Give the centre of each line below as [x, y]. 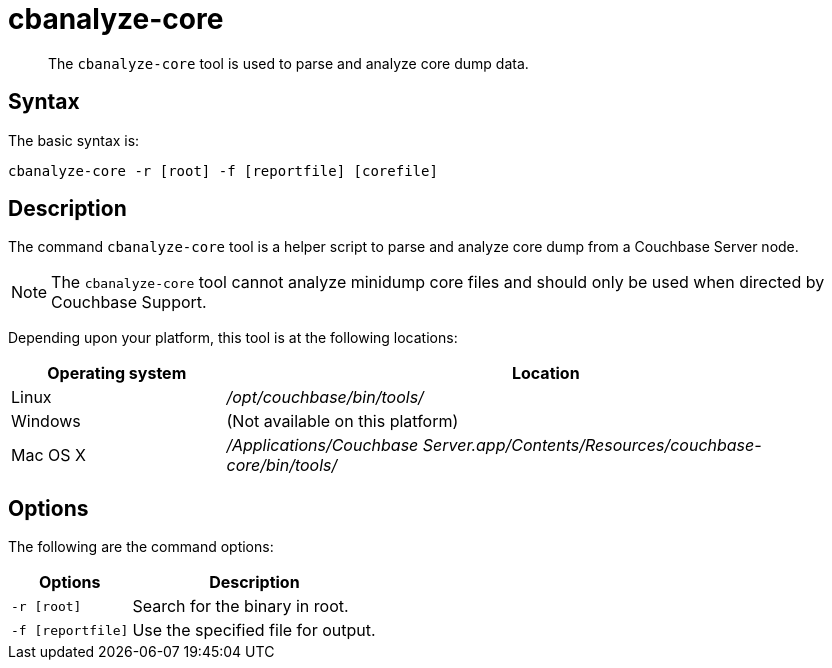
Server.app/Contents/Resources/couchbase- [592, 445]
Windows [46, 421]
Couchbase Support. [129, 302]
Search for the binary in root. [240, 606]
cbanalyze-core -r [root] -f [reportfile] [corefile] [223, 170]
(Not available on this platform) [342, 421]
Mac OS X [48, 455]
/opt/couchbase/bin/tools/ [325, 397]
